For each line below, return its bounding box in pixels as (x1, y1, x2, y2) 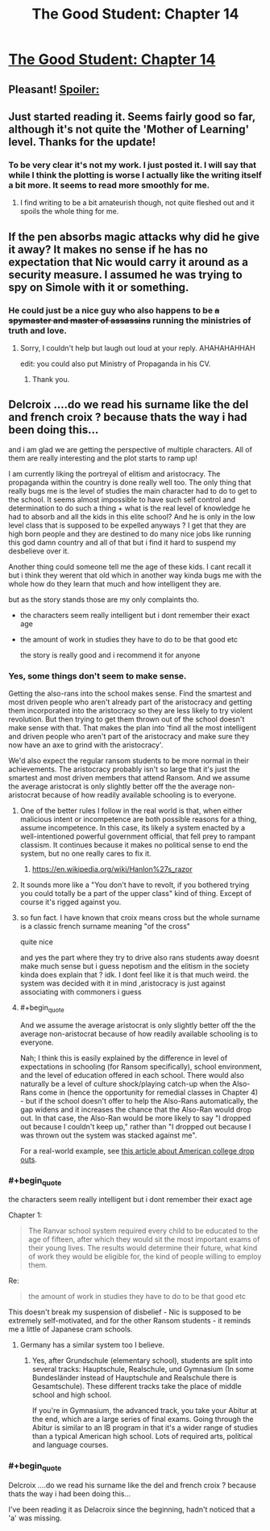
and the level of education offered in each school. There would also (19, 1070, 244, 1079)
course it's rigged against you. (19, 898, 122, 907)
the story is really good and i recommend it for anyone (19, 650, 201, 659)
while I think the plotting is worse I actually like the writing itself (8, 169, 262, 180)
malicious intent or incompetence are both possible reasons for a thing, (19, 814, 257, 824)
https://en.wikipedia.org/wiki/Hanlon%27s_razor (31, 864, 193, 874)
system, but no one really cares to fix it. (19, 849, 152, 859)
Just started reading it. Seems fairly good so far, (8, 110, 256, 124)
